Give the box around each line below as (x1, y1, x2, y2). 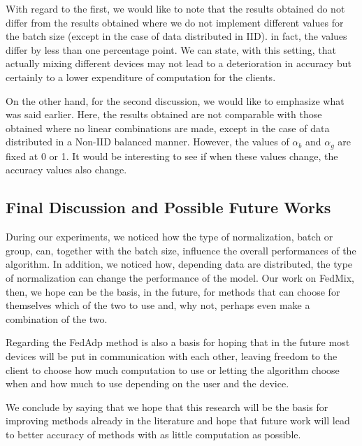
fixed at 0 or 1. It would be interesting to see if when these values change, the (6, 148, 338, 163)
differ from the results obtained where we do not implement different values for (6, 15, 344, 29)
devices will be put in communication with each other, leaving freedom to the (6, 348, 338, 363)
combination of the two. (6, 311, 108, 326)
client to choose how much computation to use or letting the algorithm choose (6, 362, 340, 377)
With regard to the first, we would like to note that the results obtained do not (6, 1, 345, 15)
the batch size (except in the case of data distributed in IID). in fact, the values (6, 29, 347, 43)
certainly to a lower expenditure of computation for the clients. (6, 69, 276, 84)
